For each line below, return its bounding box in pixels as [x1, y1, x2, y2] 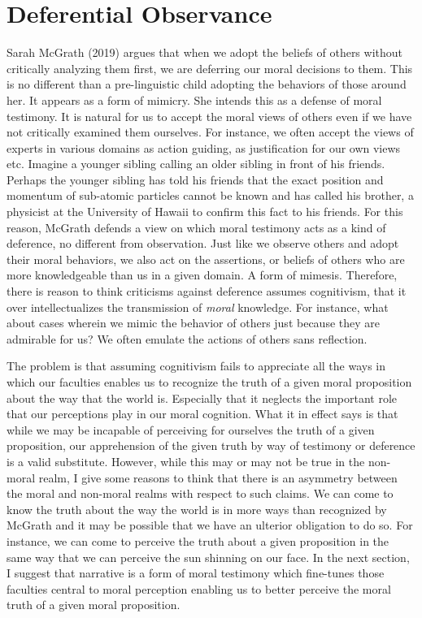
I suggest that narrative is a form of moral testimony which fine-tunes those [7, 564, 385, 581]
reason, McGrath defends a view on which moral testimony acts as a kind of [7, 218, 386, 236]
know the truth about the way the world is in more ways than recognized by [7, 500, 387, 517]
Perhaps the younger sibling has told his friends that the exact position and [7, 171, 384, 188]
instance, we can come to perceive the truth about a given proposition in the [7, 532, 389, 549]
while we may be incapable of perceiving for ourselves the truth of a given [7, 421, 375, 438]
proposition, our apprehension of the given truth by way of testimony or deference [7, 437, 415, 454]
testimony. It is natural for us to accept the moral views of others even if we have [7, 107, 412, 124]
